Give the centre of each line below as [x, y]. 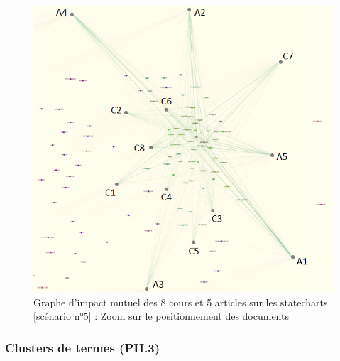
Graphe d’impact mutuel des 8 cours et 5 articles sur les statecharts [181, 302]
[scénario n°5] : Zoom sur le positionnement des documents [161, 316]
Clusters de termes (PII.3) [82, 347]
